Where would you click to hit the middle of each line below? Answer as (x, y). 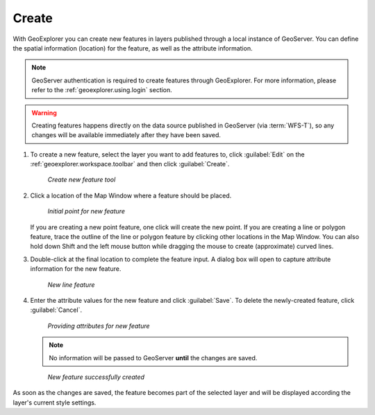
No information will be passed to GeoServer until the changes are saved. (153, 357)
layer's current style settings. (55, 403)
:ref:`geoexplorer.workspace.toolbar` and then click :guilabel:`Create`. (130, 164)
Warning (44, 113)
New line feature (71, 285)
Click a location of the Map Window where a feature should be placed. (131, 195)
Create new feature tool (82, 179)
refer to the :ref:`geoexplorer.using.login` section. (102, 90)
